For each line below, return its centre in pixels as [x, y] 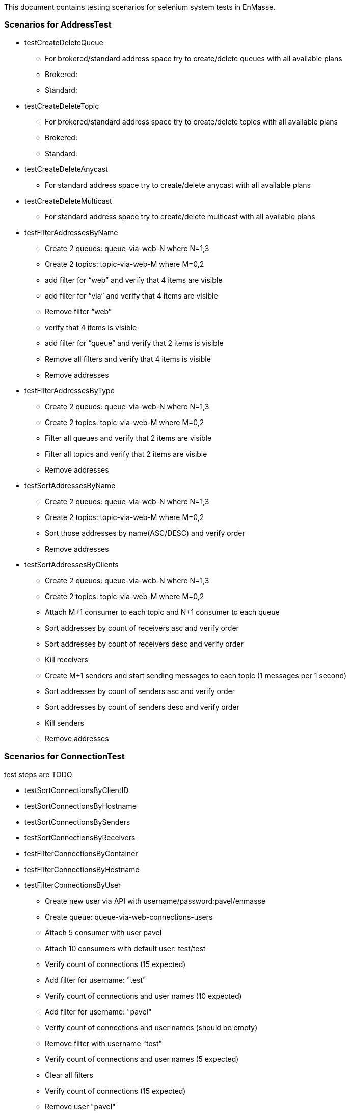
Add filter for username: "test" [96, 980]
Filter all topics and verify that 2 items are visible [126, 454]
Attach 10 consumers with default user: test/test [125, 948]
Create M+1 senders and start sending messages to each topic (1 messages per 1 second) [196, 675]
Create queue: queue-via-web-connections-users [129, 917]
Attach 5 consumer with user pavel [103, 932]
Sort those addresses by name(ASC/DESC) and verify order [145, 533]
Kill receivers [66, 659]
